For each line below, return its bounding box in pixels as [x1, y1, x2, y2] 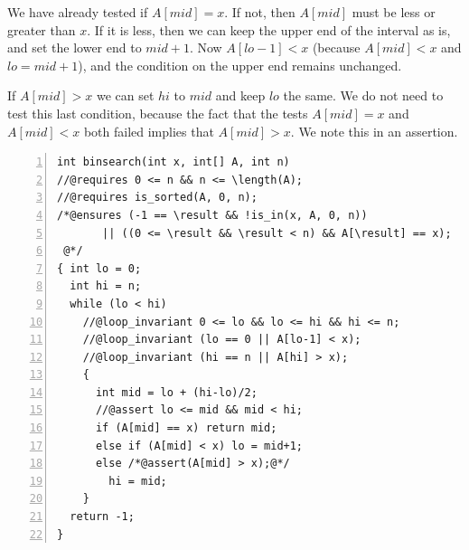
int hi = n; [70, 280, 142, 293]
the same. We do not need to [283, 86, 444, 105]
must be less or [352, 3, 436, 21]
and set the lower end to [7, 38, 142, 57]
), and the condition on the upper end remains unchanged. [78, 55, 402, 74]
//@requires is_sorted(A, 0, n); [57, 191, 258, 204]
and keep [215, 86, 266, 105]
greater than [7, 20, 76, 39]
